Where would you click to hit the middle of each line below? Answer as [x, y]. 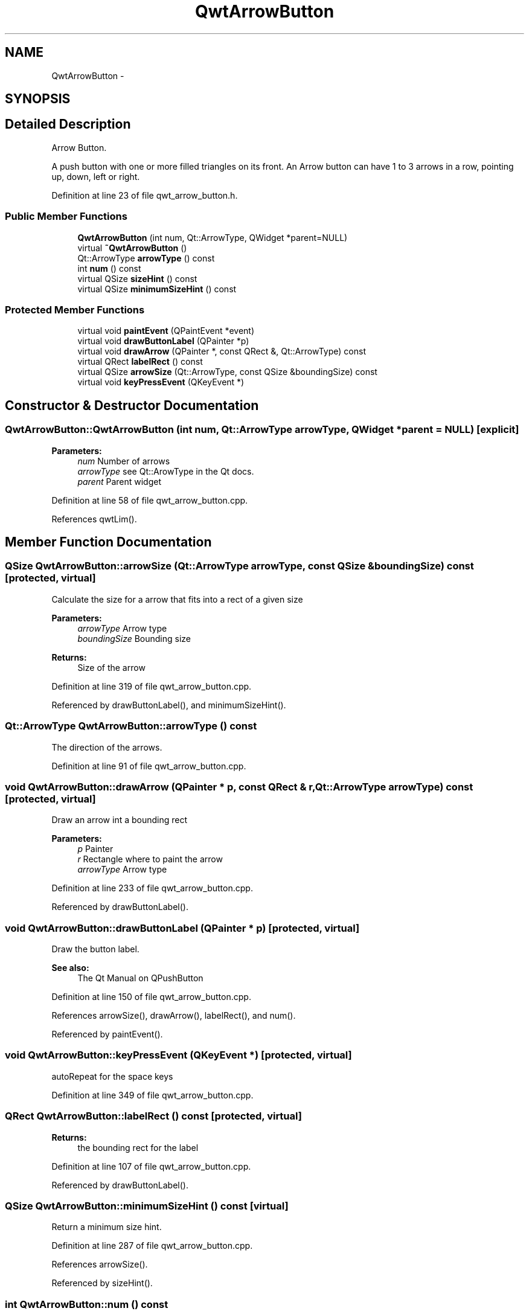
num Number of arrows [124, 461]
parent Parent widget [120, 481]
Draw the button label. [95, 949]
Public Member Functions [66, 216]
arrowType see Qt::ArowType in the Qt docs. [166, 471]
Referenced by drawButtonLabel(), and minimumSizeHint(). [169, 705]
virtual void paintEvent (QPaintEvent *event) [166, 331]
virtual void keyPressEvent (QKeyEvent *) [161, 382]
